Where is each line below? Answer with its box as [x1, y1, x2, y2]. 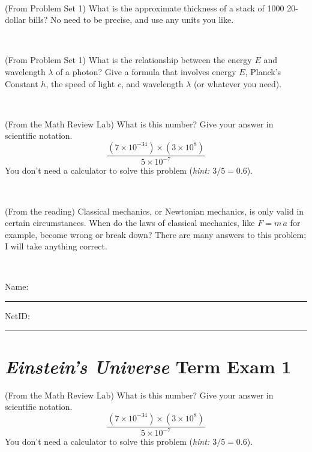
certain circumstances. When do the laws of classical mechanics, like [5, 216, 255, 229]
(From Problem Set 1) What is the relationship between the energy [5, 53, 252, 66]
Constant [5, 77, 38, 90]
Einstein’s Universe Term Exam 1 [5, 353, 292, 379]
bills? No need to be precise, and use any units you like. [28, 13, 234, 26]
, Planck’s [245, 65, 281, 78]
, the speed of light [46, 77, 115, 90]
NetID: [5, 310, 30, 322]
